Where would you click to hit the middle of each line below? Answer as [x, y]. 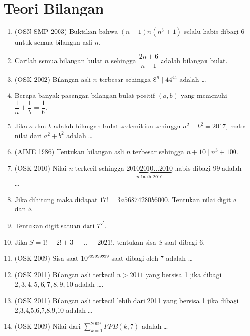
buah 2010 [152, 177]
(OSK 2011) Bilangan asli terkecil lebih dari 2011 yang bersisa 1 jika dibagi [127, 300]
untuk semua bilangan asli [53, 42]
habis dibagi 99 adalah [208, 168]
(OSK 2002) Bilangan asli [53, 79]
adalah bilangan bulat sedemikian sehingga [117, 126]
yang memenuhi [204, 95]
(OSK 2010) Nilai [41, 168]
